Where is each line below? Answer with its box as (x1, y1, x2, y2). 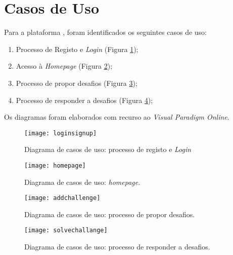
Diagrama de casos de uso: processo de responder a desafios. (24, 241, 210, 252)
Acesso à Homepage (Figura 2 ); (16, 61, 113, 71)
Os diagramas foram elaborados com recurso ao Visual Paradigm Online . (4, 112, 229, 122)
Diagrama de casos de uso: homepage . (24, 176, 141, 187)
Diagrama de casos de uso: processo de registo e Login (24, 144, 192, 155)
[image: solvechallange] (24, 227, 108, 234)
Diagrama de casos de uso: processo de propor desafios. (24, 209, 195, 219)
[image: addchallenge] (24, 194, 101, 202)
